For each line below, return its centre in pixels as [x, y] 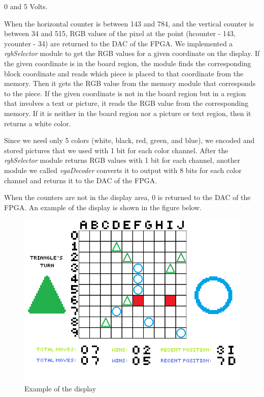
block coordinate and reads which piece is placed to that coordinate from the [124, 73]
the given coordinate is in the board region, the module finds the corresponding [128, 63]
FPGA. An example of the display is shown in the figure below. [103, 207]
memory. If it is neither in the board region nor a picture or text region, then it [128, 113]
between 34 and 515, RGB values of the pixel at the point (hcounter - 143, [120, 33]
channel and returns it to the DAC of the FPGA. [81, 180]
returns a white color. [38, 123]
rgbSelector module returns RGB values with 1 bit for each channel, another [122, 160]
